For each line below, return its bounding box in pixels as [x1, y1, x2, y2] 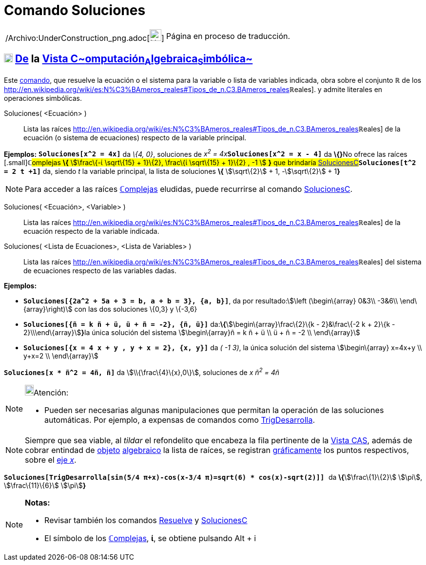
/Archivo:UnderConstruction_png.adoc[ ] [5, 33, 164, 43]
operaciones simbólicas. [4, 94, 82, 102]
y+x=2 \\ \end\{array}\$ [23, 352, 98, 360]
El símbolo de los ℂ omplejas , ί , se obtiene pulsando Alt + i [44, 533, 256, 544]
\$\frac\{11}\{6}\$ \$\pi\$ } [4, 481, 86, 490]
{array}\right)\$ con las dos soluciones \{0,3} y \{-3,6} [23, 305, 197, 314]
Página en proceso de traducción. [166, 31, 290, 41]
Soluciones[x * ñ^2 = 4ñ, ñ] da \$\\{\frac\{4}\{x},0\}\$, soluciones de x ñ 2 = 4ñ [4, 367, 280, 377]
